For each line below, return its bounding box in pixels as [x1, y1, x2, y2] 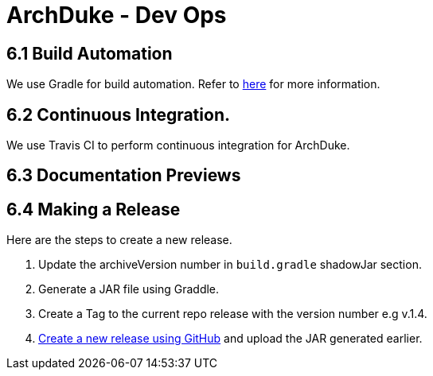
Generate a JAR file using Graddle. [38, 282, 220, 297]
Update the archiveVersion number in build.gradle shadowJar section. [38, 258, 422, 272]
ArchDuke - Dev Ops [6, 2, 227, 29]
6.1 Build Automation [6, 43, 173, 64]
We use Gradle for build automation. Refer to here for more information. [6, 77, 380, 91]
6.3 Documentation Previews [6, 165, 241, 186]
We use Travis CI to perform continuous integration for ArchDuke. [6, 138, 350, 153]
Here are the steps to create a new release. [6, 233, 232, 247]
